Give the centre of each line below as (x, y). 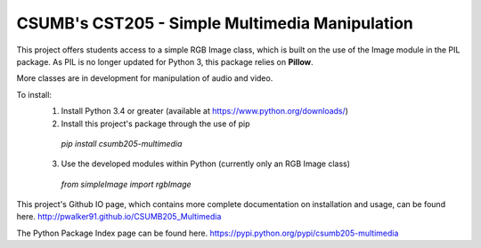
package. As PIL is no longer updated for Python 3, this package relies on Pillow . (165, 61)
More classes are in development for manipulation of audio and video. (145, 78)
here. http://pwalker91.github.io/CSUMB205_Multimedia (119, 217)
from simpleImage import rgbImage (126, 184)
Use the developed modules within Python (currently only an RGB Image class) (206, 164)
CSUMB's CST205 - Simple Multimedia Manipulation (215, 23)
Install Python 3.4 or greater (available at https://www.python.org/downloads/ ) (205, 111)
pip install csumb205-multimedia (122, 143)
